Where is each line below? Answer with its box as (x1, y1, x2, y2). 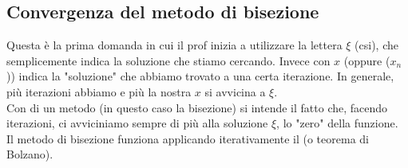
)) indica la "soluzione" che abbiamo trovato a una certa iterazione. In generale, (6, 68, 394, 84)
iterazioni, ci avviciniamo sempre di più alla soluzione (6, 115, 268, 131)
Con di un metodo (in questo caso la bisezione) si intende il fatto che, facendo (6, 99, 388, 115)
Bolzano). (6, 146, 53, 162)
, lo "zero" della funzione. (276, 115, 398, 131)
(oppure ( (343, 52, 390, 68)
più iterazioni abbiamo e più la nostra (6, 83, 192, 100)
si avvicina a (204, 83, 266, 100)
